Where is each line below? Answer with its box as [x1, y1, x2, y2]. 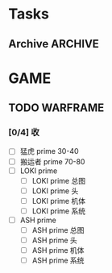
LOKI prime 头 [31, 186, 79, 196]
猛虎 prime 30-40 [19, 147, 79, 156]
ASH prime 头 [31, 235, 78, 246]
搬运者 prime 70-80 [19, 156, 85, 166]
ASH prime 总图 [31, 225, 85, 234]
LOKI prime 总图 [31, 176, 86, 185]
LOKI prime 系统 [31, 206, 86, 216]
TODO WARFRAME [8, 101, 105, 115]
